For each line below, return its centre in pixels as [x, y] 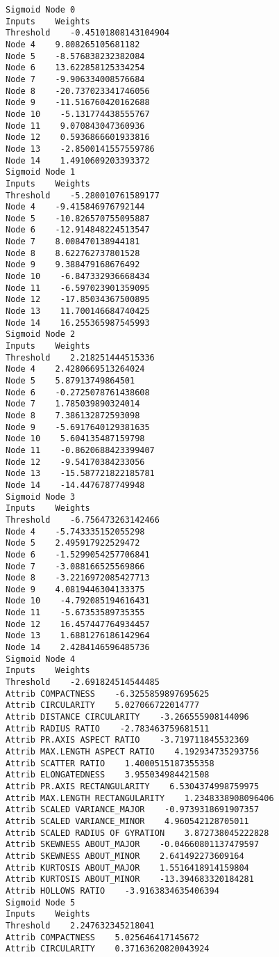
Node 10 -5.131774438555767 [78, 114]
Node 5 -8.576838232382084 [75, 56]
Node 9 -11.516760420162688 [78, 103]
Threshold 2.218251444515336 [80, 357]
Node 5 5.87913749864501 [70, 381]
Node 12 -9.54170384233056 [75, 462]
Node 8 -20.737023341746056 [78, 91]
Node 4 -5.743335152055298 [75, 531]
